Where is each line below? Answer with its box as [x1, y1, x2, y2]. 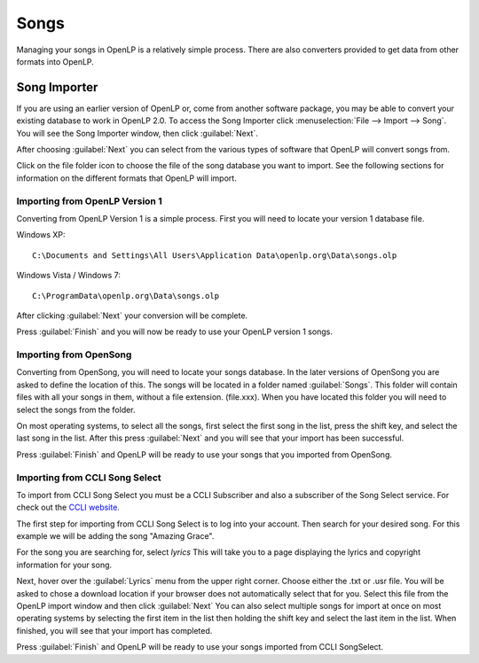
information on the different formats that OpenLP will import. [16, 173, 237, 183]
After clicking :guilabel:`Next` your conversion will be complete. [16, 310, 248, 321]
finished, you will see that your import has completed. [16, 625, 213, 636]
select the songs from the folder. [16, 404, 137, 415]
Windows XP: [16, 230, 66, 240]
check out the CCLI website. [16, 502, 120, 513]
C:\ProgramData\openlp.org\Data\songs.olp [32, 291, 220, 300]
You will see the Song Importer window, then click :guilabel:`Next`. [16, 128, 259, 138]
